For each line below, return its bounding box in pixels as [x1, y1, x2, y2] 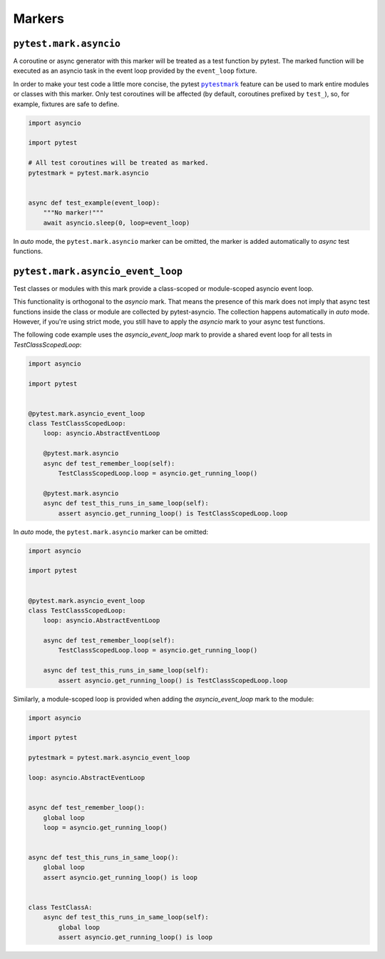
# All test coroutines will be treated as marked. [28, 159, 210, 167]
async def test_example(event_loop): [28, 198, 160, 207]
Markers [13, 11, 64, 26]
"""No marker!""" [43, 209, 104, 217]
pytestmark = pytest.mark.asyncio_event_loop [28, 754, 190, 762]
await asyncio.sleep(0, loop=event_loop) [43, 218, 190, 227]
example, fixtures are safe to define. [13, 100, 120, 108]
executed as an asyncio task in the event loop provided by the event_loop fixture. [13, 66, 257, 75]
